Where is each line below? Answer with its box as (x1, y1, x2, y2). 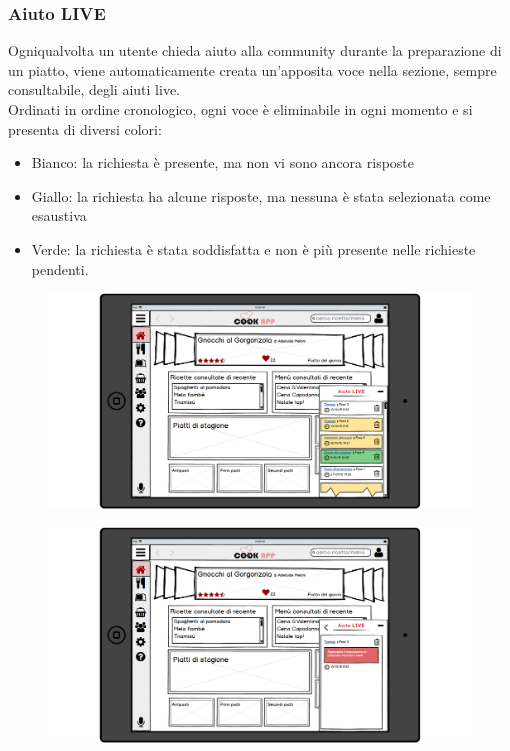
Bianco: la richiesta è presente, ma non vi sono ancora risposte (31, 152, 414, 173)
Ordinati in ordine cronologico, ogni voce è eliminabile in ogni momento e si (8, 99, 473, 119)
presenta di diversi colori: (8, 118, 162, 139)
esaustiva (31, 205, 87, 226)
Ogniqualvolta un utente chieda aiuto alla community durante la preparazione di (8, 40, 502, 61)
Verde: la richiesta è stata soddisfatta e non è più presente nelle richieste (31, 238, 476, 259)
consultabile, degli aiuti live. (8, 79, 180, 100)
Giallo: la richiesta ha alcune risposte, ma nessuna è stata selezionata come (31, 185, 491, 206)
